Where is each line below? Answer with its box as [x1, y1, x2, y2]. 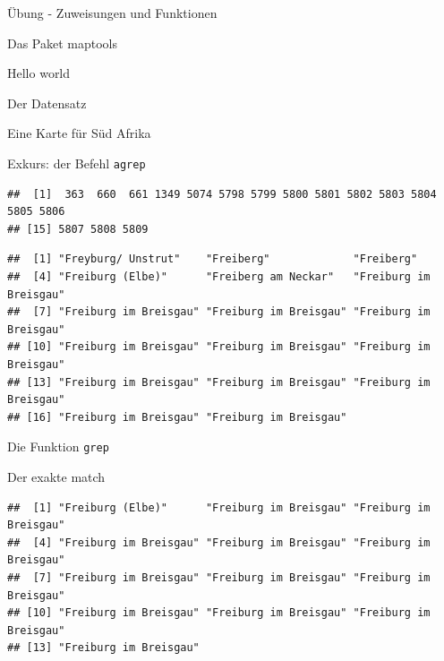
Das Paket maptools [7, 33, 118, 52]
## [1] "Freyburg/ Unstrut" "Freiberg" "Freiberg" [7, 253, 418, 266]
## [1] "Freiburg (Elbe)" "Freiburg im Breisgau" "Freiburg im [7, 501, 431, 514]
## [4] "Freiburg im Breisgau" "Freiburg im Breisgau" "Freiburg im [7, 536, 431, 549]
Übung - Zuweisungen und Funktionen [7, 4, 218, 21]
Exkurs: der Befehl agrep [7, 153, 146, 172]
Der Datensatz [7, 93, 87, 112]
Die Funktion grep [7, 437, 109, 456]
